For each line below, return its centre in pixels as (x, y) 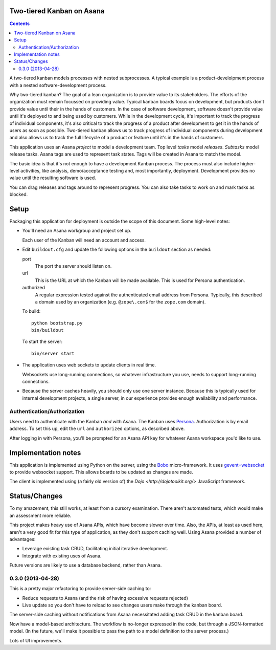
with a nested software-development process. (58, 85)
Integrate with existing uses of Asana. (62, 556)
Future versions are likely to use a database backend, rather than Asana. (86, 565)
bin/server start (53, 353)
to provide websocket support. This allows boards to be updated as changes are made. (101, 472)
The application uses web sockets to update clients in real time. (89, 365)
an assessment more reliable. (40, 515)
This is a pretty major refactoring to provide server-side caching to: (80, 589)
